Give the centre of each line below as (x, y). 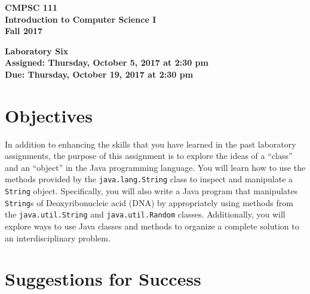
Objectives (49, 115)
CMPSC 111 (31, 7)
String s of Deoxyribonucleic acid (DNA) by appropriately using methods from (149, 202)
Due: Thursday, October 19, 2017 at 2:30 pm (99, 74)
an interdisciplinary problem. (58, 238)
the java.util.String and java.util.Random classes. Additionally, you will (145, 214)
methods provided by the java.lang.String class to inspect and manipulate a (149, 179)
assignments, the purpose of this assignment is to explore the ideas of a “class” (149, 156)
